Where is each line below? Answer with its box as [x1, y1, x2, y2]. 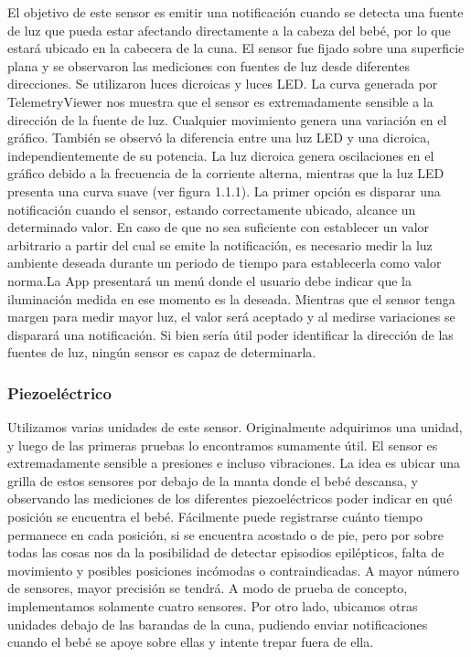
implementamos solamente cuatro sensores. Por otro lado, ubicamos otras [7, 597, 418, 616]
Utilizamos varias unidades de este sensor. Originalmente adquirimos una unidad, [7, 418, 463, 437]
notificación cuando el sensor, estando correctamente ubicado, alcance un [7, 199, 416, 218]
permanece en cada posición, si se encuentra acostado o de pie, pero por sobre [7, 525, 444, 544]
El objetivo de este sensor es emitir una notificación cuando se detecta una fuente [7, 3, 464, 21]
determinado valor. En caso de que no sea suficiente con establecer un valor [7, 217, 430, 237]
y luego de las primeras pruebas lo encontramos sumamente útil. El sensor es [7, 435, 438, 454]
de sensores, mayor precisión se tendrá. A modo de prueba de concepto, [7, 578, 408, 598]
